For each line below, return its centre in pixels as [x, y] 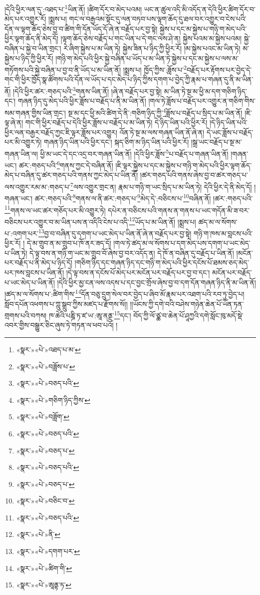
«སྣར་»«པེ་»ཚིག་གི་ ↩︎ [44, 568]
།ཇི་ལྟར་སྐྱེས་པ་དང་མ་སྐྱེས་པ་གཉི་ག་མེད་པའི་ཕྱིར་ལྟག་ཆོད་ [184, 165]
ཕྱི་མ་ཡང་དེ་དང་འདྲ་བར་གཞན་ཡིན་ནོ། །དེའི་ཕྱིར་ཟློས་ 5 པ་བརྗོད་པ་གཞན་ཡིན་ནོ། [134, 153]
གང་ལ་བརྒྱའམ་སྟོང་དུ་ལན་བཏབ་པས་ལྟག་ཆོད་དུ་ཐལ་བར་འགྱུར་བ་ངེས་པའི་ [158, 19]
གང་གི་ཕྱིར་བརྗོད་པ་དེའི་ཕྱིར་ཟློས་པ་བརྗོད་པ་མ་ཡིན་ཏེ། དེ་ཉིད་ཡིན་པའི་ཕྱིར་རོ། [116, 122]
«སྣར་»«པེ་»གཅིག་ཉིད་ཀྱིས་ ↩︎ [53, 400]
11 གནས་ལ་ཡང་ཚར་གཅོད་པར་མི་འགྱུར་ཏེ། [55, 209]
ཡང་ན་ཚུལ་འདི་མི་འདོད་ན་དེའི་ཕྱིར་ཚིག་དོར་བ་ [200, 9]
